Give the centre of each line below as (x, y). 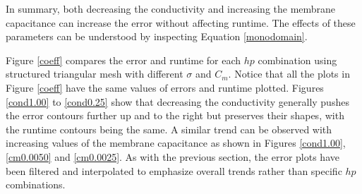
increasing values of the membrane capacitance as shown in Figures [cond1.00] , (176, 143)
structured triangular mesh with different (95, 74)
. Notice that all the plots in (289, 74)
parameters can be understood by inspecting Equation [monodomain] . (157, 36)
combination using (297, 60)
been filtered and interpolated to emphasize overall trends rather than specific (174, 170)
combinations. (36, 184)
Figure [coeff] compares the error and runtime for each (123, 60)
